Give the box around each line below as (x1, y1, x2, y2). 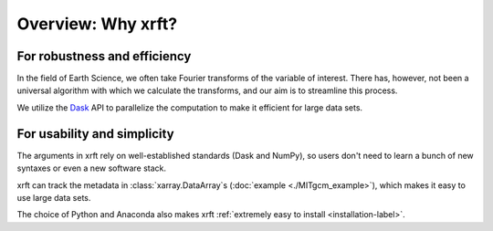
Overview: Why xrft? (16, 14, 178, 34)
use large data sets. (16, 192, 91, 203)
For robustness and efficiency (16, 48, 192, 64)
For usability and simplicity (16, 126, 174, 142)
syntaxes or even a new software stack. (16, 163, 167, 173)
